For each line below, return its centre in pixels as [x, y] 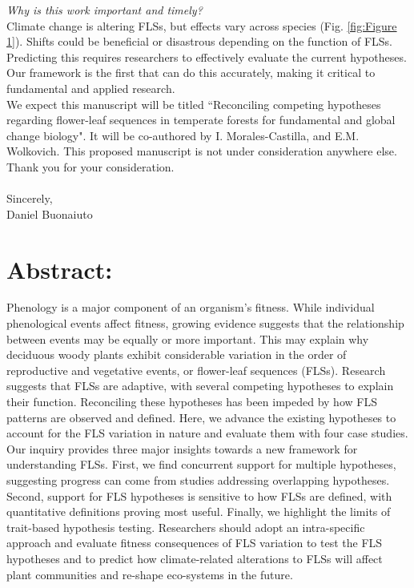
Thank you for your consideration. [90, 166]
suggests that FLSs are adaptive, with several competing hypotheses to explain [200, 386]
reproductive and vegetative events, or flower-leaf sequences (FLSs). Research [196, 370]
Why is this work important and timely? [105, 10]
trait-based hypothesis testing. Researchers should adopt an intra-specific [186, 527]
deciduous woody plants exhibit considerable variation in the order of [177, 354]
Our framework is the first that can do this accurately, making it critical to [191, 72]
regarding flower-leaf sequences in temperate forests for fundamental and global [201, 120]
